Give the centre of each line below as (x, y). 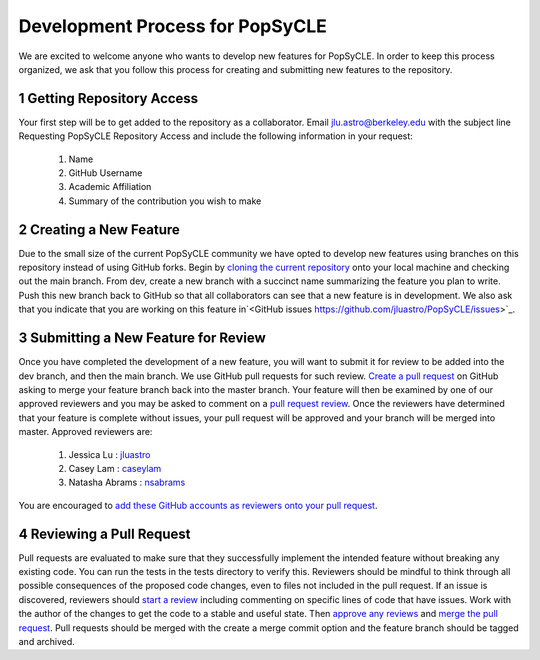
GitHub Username (105, 173)
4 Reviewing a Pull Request (104, 533)
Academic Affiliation (110, 187)
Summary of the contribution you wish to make (165, 201)
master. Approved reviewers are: (85, 432)
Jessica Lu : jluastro (109, 454)
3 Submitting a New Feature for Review (142, 338)
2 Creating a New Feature (99, 229)
